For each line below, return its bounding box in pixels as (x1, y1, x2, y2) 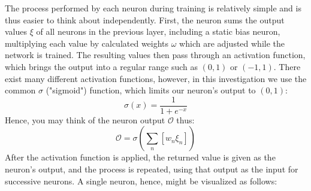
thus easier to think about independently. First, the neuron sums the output (5, 13, 285, 26)
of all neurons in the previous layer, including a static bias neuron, (36, 25, 280, 38)
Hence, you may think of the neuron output (5, 113, 165, 126)
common (5, 84, 36, 96)
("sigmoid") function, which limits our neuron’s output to (46, 84, 256, 96)
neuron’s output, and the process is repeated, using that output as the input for (5, 163, 298, 175)
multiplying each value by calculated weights (5, 37, 169, 49)
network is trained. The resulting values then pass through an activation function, (5, 48, 306, 61)
